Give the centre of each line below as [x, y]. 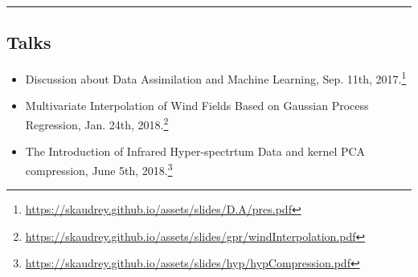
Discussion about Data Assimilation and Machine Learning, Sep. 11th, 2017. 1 [216, 77]
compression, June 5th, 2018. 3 [99, 169]
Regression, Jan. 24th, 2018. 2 [97, 123]
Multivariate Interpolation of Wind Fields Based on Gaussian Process [197, 106]
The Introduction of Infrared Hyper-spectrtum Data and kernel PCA [195, 151]
